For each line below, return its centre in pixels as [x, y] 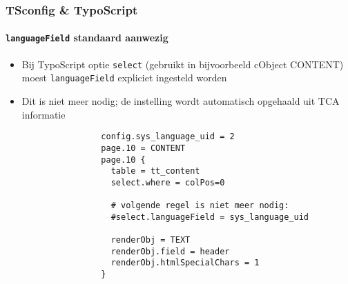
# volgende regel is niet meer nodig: [200, 206]
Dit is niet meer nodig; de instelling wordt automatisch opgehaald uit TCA [181, 101]
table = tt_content [155, 171]
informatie [43, 114]
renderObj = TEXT [151, 240]
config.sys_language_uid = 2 [168, 137]
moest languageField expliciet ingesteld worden [124, 78]
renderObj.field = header [170, 251]
